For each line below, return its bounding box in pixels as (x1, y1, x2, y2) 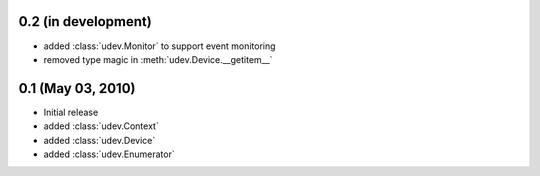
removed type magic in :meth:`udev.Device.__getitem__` (43, 53, 273, 65)
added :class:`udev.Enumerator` (43, 148, 175, 160)
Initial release (43, 106, 99, 118)
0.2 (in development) (18, 13, 152, 30)
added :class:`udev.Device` (43, 134, 156, 146)
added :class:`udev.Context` (43, 120, 159, 132)
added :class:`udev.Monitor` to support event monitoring (43, 40, 276, 52)
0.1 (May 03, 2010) (18, 80, 136, 97)
